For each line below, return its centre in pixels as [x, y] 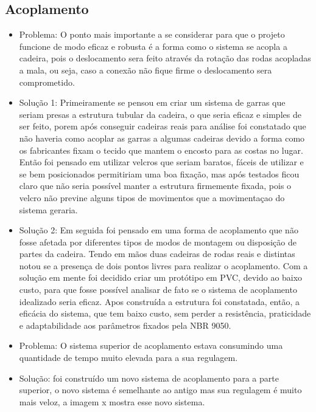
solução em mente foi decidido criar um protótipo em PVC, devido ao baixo [161, 277]
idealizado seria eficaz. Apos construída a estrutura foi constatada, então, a [160, 301]
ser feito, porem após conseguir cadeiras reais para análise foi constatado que [163, 126]
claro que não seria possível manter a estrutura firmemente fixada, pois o [155, 186]
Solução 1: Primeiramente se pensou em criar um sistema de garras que [152, 102]
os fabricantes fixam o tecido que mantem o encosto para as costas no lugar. [161, 150]
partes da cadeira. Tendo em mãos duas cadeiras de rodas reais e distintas [157, 254]
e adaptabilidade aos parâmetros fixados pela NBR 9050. [125, 325]
